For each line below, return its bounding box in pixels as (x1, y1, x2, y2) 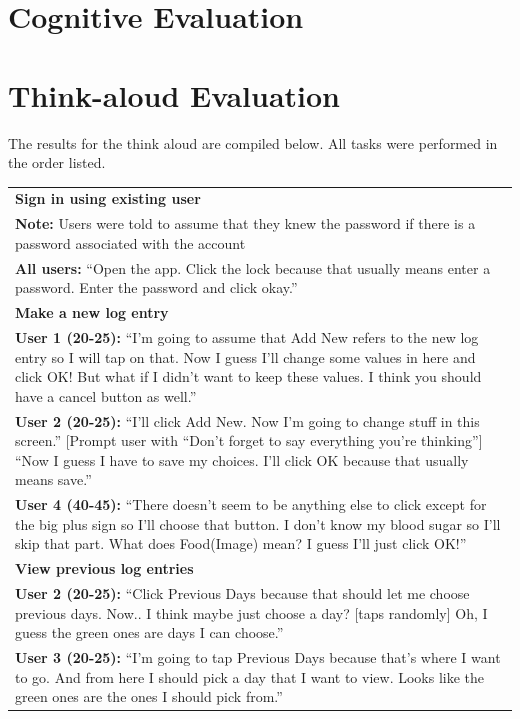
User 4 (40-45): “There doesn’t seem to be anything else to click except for (15, 494, 487, 515)
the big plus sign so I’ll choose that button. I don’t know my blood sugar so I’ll (15, 513, 501, 534)
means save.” (15, 469, 92, 490)
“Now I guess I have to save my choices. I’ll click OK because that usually (15, 449, 469, 470)
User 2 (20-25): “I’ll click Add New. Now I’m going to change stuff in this (15, 410, 480, 431)
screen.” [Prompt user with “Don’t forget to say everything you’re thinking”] (15, 430, 483, 451)
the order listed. (8, 152, 106, 173)
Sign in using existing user (15, 188, 201, 209)
